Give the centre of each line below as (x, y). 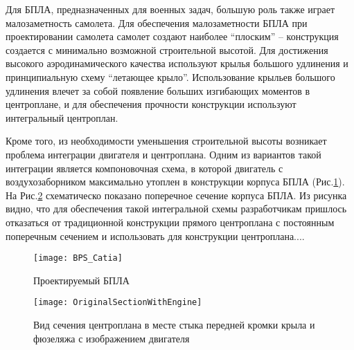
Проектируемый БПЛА (81, 280)
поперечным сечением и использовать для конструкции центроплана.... (155, 236)
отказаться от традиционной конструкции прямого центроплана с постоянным (170, 222)
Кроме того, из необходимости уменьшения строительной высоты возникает (166, 141)
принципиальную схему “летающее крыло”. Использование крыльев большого (170, 76)
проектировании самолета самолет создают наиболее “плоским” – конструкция (172, 36)
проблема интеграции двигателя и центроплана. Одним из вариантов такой (163, 154)
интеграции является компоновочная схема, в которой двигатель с (144, 168)
